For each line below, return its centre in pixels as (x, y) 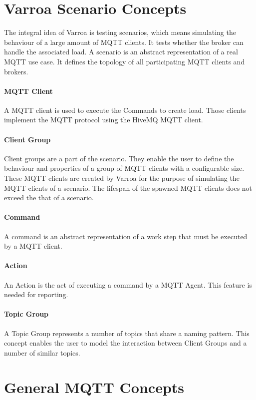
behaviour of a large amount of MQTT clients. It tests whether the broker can (124, 42)
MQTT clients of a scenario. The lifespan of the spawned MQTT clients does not (128, 188)
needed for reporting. (36, 294)
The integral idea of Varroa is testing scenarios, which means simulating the (120, 32)
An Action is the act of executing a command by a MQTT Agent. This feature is (128, 284)
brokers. (16, 71)
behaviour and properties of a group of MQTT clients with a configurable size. (124, 168)
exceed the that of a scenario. (49, 198)
